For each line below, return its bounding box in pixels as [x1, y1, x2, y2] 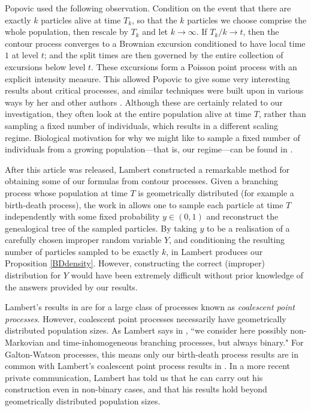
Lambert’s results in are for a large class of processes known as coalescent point [5, 301, 295, 313]
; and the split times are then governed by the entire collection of [44, 49, 283, 61]
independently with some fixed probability [5, 210, 160, 223]
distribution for [5, 269, 61, 281]
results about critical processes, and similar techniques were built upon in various [5, 84, 304, 97]
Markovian [5, 336, 44, 349]
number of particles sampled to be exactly [5, 245, 159, 257]
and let [142, 25, 168, 38]
